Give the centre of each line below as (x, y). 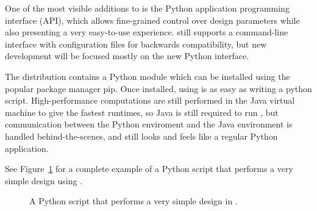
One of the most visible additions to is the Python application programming (147, 8)
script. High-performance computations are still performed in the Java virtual (150, 100)
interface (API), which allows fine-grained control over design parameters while (152, 20)
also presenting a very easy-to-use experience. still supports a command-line (147, 32)
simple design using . (44, 180)
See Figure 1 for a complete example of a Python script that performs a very (149, 169)
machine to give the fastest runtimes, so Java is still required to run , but (142, 112)
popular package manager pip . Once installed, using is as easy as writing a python (158, 88)
